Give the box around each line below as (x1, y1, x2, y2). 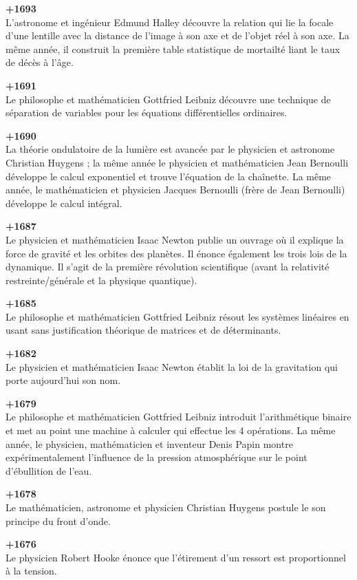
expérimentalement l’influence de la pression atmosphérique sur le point (6, 450, 307, 464)
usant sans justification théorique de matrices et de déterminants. (6, 323, 281, 337)
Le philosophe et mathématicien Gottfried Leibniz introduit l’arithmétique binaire (6, 409, 351, 424)
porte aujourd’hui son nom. (6, 373, 121, 387)
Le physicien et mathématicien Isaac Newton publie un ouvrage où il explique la (6, 232, 344, 246)
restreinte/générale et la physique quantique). (6, 272, 197, 287)
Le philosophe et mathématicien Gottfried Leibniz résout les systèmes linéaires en (6, 309, 349, 323)
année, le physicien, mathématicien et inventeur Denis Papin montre (6, 436, 293, 451)
